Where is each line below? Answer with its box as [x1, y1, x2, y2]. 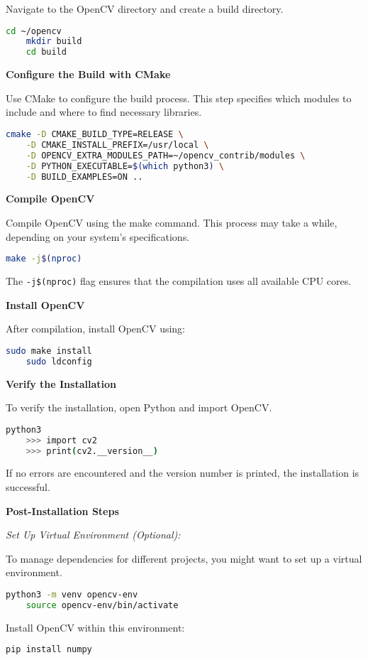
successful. [6, 480, 50, 494]
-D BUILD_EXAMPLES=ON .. [26, 171, 143, 182]
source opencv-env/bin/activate [26, 600, 179, 610]
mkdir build [26, 36, 82, 47]
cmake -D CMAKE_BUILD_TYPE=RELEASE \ [6, 129, 184, 139]
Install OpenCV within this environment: [6, 620, 185, 634]
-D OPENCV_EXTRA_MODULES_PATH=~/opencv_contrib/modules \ [26, 150, 306, 161]
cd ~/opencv [6, 26, 62, 36]
